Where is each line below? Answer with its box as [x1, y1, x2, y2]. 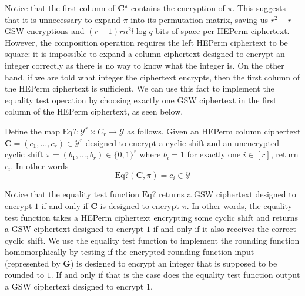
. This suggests [232, 2, 286, 14]
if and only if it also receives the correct [153, 223, 296, 235]
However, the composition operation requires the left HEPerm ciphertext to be [5, 36, 288, 48]
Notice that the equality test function [5, 188, 140, 200]
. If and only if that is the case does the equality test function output [51, 268, 300, 281]
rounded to [5, 268, 44, 281]
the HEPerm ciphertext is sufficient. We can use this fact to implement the [5, 82, 274, 95]
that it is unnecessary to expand [5, 13, 121, 25]
